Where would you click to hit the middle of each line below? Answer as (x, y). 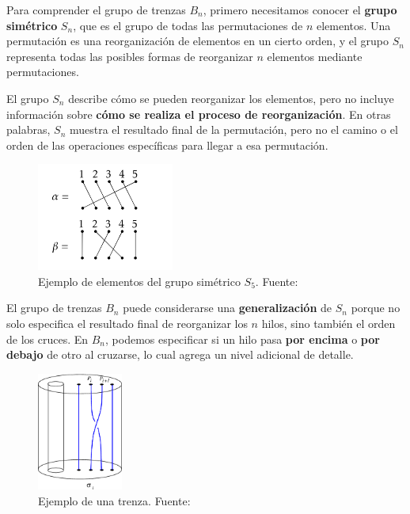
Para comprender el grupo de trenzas (96, 10)
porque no (376, 308)
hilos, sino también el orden (328, 323)
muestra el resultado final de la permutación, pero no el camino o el (233, 129)
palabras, (28, 129)
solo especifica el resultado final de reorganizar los (127, 323)
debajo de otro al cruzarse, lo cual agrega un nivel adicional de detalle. (180, 354)
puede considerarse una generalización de (228, 308)
